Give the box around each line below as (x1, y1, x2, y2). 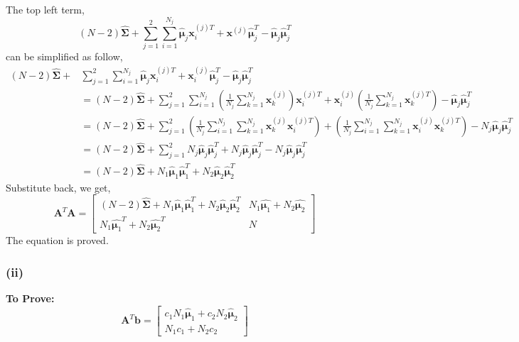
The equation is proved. (6, 233, 109, 248)
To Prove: (6, 291, 55, 306)
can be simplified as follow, (6, 49, 123, 64)
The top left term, (6, 2, 85, 16)
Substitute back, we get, (6, 180, 111, 194)
